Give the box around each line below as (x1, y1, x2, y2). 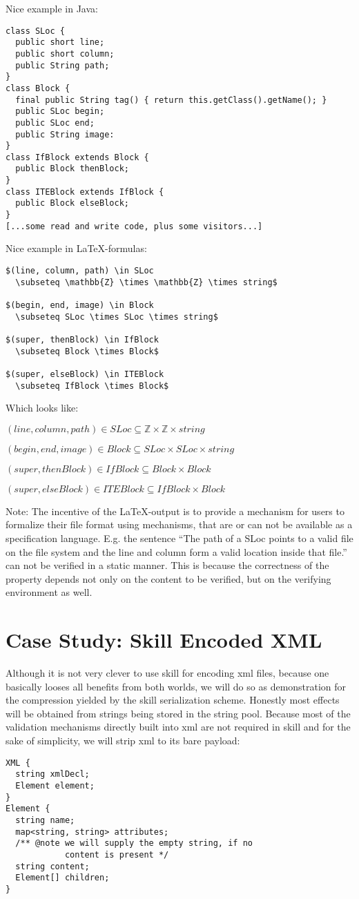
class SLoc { (6, 26, 65, 36)
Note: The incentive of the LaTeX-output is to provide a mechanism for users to (6, 503, 345, 518)
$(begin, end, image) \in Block (6, 300, 154, 310)
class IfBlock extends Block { (6, 152, 149, 162)
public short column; (15, 48, 115, 59)
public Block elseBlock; (15, 198, 129, 209)
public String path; (15, 60, 110, 70)
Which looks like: (6, 400, 79, 415)
